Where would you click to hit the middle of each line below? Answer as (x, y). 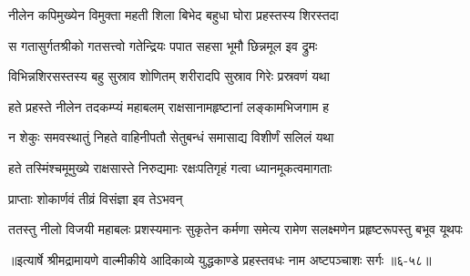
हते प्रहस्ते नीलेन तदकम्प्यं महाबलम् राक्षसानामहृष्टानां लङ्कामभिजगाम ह (169, 106)
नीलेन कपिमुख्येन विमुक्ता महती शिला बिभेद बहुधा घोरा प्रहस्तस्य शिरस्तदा (174, 15)
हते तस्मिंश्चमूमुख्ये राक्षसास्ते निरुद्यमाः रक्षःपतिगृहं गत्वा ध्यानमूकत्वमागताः (170, 167)
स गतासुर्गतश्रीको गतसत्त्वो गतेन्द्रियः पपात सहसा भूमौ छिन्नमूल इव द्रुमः (163, 45)
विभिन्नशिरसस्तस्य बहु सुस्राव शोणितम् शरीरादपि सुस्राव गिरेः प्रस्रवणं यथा (169, 76)
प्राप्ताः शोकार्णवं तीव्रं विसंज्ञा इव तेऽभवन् (96, 198)
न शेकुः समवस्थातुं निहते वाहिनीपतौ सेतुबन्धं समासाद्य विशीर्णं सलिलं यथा (171, 137)
